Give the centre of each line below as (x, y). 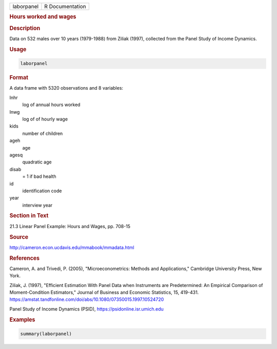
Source (19, 237)
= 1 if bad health (39, 176)
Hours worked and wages (43, 17)
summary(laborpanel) (46, 334)
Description (25, 28)
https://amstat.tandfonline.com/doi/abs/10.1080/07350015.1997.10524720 (87, 299)
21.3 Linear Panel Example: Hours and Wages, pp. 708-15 (70, 226)
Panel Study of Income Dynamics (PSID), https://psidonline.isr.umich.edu (87, 309)
